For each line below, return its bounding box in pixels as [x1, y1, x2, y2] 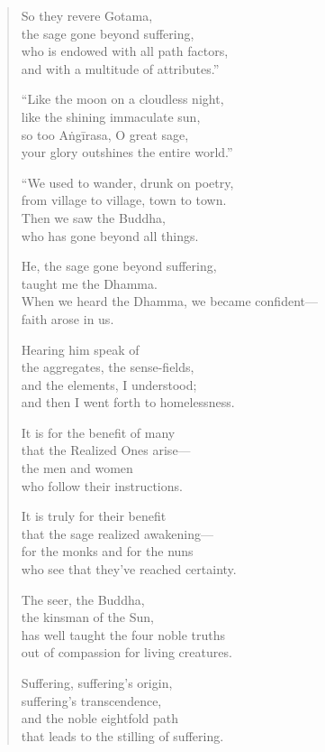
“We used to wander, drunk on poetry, [21, 172, 234, 191]
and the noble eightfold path [21, 709, 179, 728]
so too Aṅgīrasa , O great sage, [21, 125, 189, 144]
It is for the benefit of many [21, 422, 176, 441]
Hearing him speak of [21, 339, 140, 358]
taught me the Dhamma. [21, 274, 158, 292]
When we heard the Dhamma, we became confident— [21, 292, 318, 311]
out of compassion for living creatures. [21, 643, 232, 662]
